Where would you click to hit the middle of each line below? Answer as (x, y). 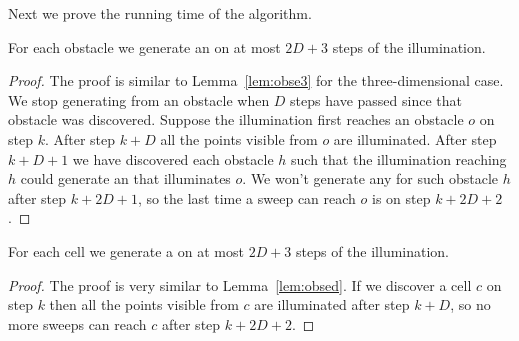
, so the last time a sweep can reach (246, 197)
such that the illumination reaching (399, 158)
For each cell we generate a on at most (126, 250)
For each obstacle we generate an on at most (144, 46)
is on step (401, 197)
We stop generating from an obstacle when (139, 99)
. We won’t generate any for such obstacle (370, 178)
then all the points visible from (144, 304)
